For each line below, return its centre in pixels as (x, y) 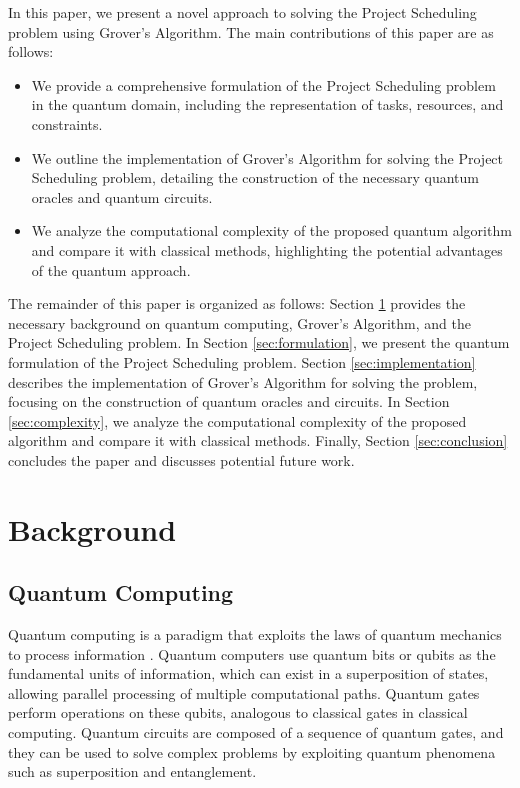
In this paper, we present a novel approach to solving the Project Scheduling (242, 12)
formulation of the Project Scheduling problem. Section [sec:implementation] (242, 361)
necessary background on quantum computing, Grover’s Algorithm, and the (239, 322)
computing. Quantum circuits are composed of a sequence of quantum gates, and (256, 732)
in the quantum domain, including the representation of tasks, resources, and (267, 104)
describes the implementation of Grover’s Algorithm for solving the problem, (243, 381)
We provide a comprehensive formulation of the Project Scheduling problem (263, 84)
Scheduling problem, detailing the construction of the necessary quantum (255, 177)
